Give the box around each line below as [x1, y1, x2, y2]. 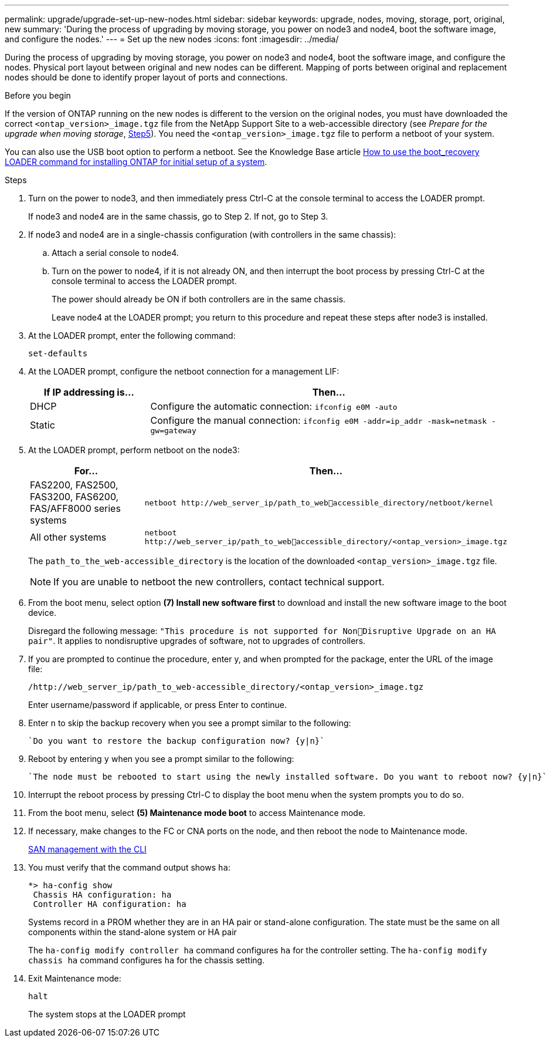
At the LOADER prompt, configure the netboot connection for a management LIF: [28, 366, 339, 376]
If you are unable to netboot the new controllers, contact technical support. [53, 576, 385, 588]
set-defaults [28, 349, 88, 358]
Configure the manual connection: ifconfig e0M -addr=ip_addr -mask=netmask [150, 414, 487, 426]
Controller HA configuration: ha [33, 899, 186, 909]
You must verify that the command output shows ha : [28, 862, 230, 872]
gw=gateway [150, 426, 196, 435]
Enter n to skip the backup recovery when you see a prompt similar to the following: [28, 718, 351, 728]
